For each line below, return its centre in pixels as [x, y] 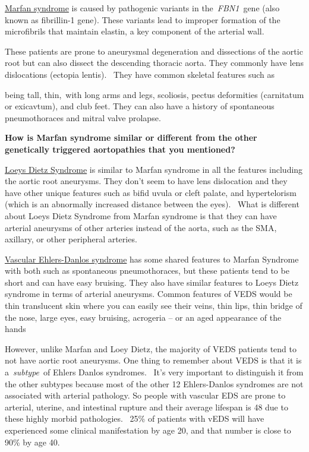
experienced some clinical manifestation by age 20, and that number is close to [148, 430]
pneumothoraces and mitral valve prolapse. [83, 117]
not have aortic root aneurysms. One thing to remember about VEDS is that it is [153, 360]
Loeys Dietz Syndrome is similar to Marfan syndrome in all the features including [154, 169]
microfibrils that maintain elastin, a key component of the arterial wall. [135, 31]
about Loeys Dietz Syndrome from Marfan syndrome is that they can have [141, 215]
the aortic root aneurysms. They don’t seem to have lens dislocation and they [146, 181]
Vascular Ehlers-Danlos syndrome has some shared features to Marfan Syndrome [152, 259]
